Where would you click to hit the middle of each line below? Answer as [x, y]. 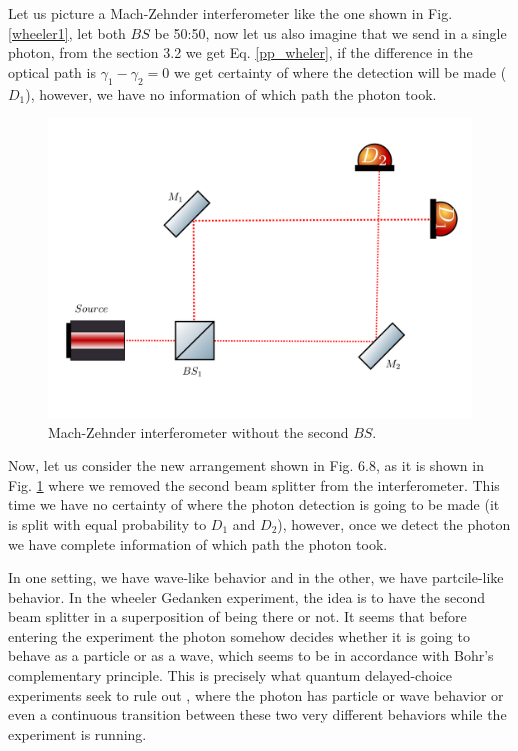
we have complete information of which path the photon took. [198, 543]
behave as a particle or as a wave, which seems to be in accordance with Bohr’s [251, 655]
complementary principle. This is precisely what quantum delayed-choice [230, 675]
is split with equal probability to [107, 523]
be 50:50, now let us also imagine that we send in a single [330, 32]
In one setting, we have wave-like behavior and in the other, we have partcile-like [256, 577]
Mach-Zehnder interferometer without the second [198, 431]
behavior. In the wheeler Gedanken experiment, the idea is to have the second [247, 596]
